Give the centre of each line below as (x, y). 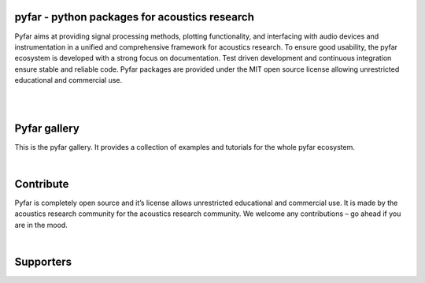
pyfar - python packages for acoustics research (135, 17)
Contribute (42, 184)
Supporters (43, 262)
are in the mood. (41, 225)
